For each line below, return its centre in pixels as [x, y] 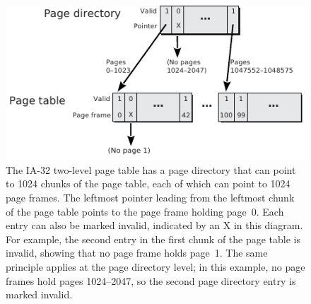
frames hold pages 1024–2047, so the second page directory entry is [151, 280]
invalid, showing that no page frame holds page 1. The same [137, 253]
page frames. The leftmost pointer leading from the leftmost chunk [150, 198]
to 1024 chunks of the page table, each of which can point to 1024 [148, 183]
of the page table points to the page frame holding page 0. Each [145, 211]
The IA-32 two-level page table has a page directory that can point [151, 169]
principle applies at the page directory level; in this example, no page [155, 267]
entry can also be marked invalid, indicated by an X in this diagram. [154, 225]
